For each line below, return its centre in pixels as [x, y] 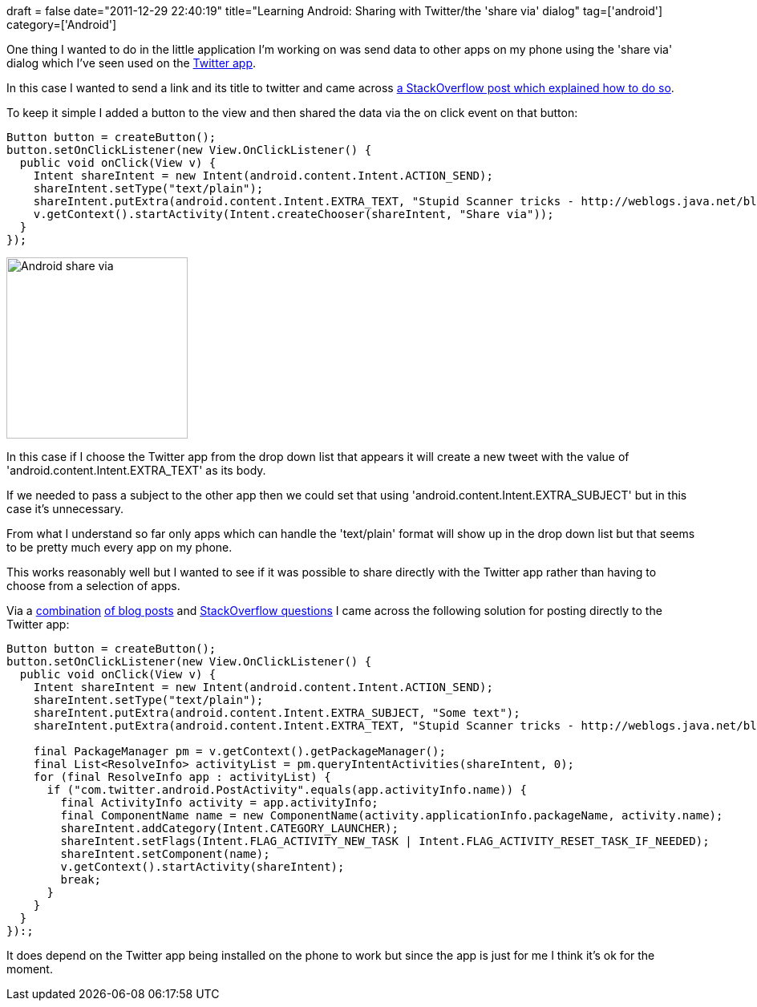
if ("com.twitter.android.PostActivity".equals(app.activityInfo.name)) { [287, 790]
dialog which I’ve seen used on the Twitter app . [132, 63]
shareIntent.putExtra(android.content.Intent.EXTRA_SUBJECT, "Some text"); [277, 713]
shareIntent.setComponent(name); [165, 854]
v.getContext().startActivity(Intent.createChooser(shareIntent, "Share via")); [293, 214]
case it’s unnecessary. [65, 509]
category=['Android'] [62, 24]
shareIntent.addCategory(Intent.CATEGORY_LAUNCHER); [229, 828]
